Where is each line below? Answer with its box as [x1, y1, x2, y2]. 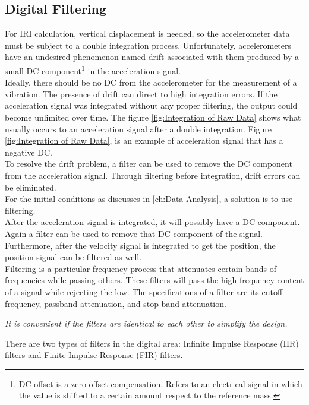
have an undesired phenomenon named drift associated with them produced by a [5, 50, 299, 63]
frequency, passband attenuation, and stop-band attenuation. [5, 297, 226, 309]
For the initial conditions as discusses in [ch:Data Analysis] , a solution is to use [5, 192, 293, 205]
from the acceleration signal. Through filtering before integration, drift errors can [5, 169, 301, 181]
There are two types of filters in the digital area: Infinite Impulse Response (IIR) [5, 337, 299, 349]
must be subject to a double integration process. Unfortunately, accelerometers [5, 39, 292, 51]
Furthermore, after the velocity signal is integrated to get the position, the [5, 239, 276, 251]
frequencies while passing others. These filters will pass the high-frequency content [5, 274, 304, 286]
